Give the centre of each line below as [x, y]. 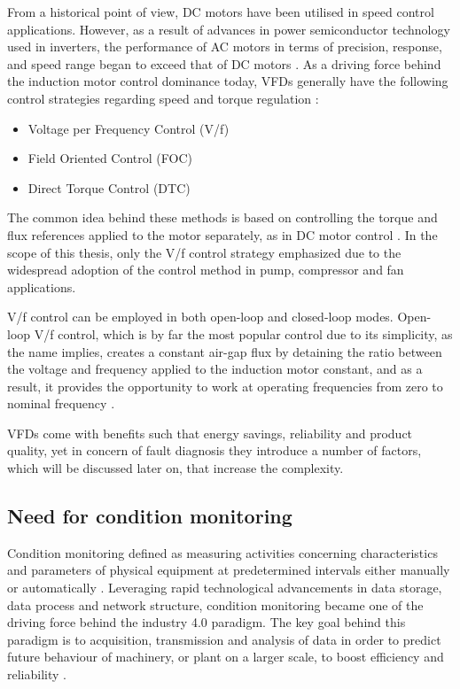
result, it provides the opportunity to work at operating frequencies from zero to [225, 386]
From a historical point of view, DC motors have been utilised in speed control [221, 12]
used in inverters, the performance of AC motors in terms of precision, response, [225, 46]
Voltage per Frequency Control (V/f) [129, 128]
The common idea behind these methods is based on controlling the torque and [222, 217]
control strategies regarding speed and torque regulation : [163, 98]
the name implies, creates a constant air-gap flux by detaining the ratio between [225, 351]
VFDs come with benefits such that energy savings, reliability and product [210, 433]
